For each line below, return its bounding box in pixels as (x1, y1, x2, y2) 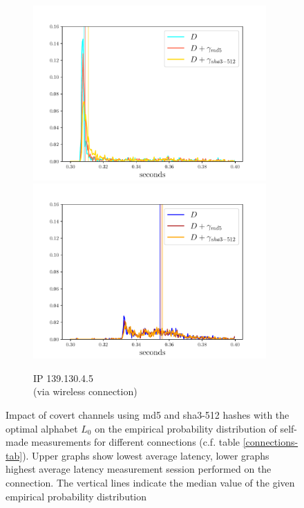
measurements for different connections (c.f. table (31, 435, 240, 449)
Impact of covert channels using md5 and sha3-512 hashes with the (6, 408, 289, 422)
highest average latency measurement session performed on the (6, 462, 272, 476)
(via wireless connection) (33, 384, 137, 399)
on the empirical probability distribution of (95, 421, 277, 435)
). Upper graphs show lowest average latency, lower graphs (22, 448, 269, 462)
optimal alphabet (6, 421, 78, 435)
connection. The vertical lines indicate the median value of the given (6, 475, 295, 489)
